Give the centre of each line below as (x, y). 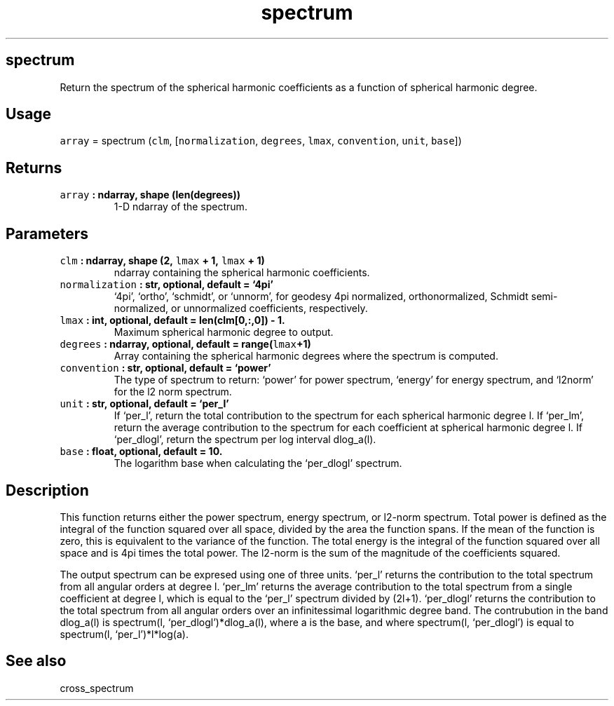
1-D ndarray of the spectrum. (180, 207)
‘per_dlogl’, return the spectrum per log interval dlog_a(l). (245, 440)
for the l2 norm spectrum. (173, 392)
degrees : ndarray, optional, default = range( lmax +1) (185, 344)
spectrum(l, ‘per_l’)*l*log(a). (124, 634)
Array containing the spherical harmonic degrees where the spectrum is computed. (306, 356)
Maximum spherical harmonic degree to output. (224, 332)
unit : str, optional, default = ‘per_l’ (144, 404)
